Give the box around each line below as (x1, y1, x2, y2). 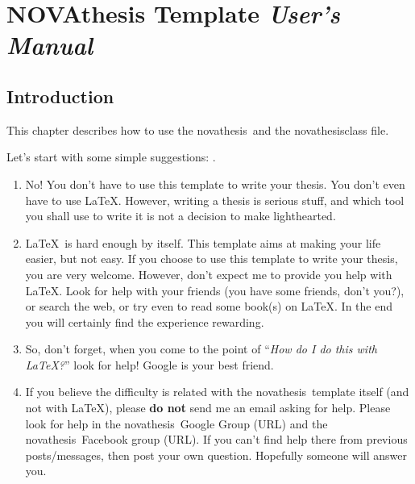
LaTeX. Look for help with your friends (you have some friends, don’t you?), (25, 282, 405, 298)
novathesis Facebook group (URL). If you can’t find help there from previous (25, 431, 408, 448)
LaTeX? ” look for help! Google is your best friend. (25, 356, 274, 373)
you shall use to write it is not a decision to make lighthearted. (25, 207, 336, 224)
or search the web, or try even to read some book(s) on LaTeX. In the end (25, 298, 392, 315)
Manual (6, 28, 93, 62)
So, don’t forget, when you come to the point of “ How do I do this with (25, 340, 377, 357)
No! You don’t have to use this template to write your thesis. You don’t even (25, 175, 405, 192)
